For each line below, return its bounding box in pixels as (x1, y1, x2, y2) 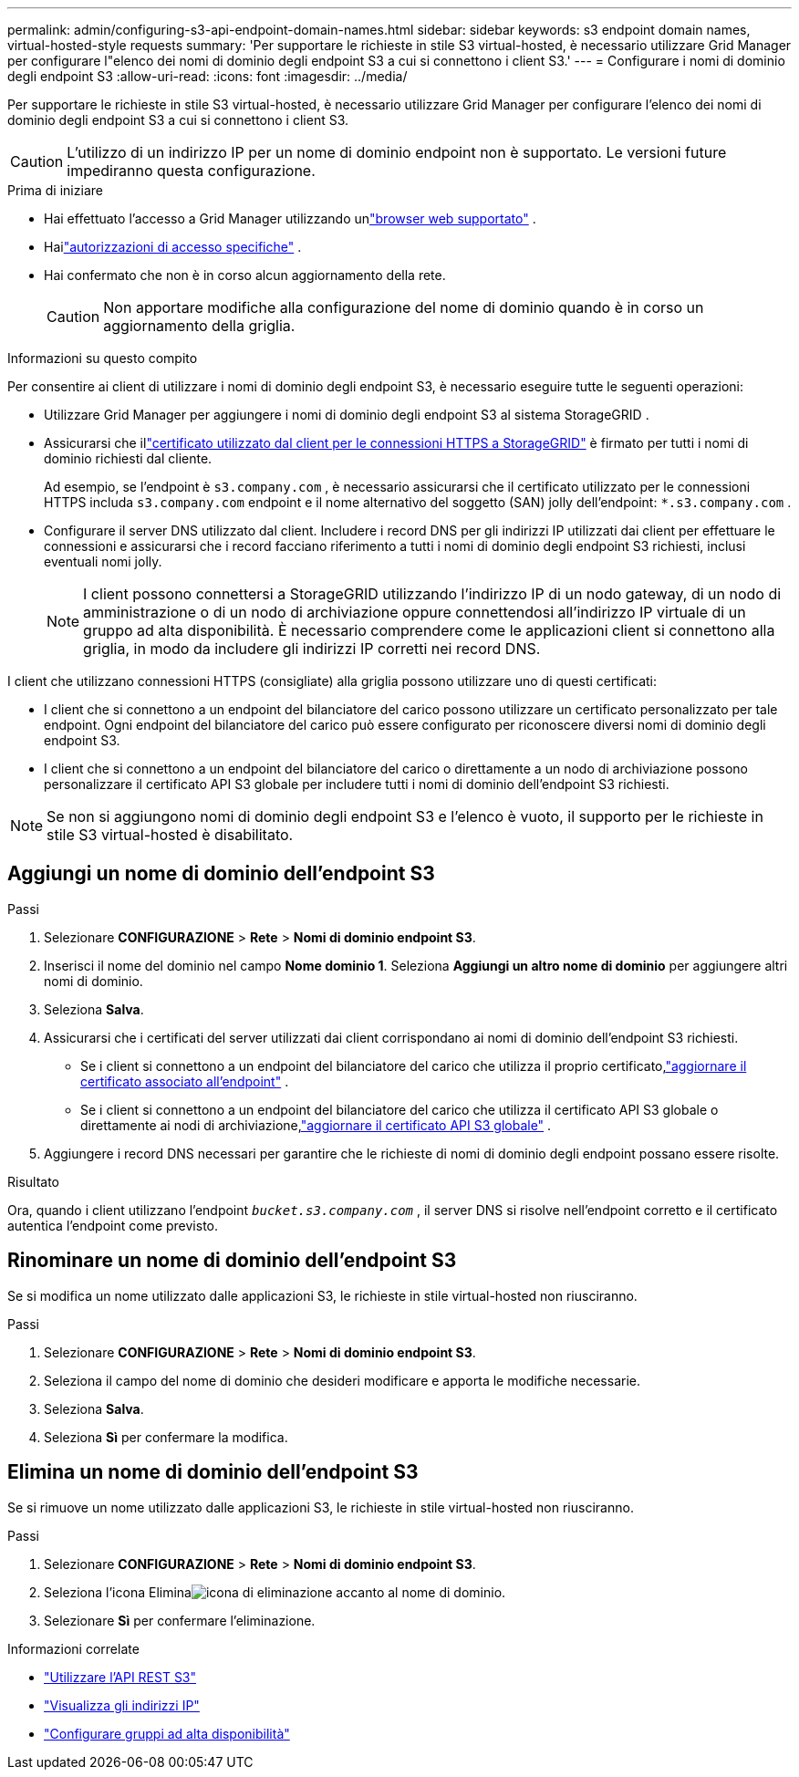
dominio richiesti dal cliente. (44, 451, 213, 466)
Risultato (7, 1173, 60, 1190)
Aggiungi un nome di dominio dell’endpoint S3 (7, 862, 435, 886)
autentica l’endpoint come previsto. (7, 1217, 219, 1233)
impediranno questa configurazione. (67, 161, 316, 180)
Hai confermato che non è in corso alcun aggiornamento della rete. (44, 267, 446, 283)
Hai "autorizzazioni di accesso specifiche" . (44, 239, 302, 255)
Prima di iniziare (7, 182, 103, 198)
